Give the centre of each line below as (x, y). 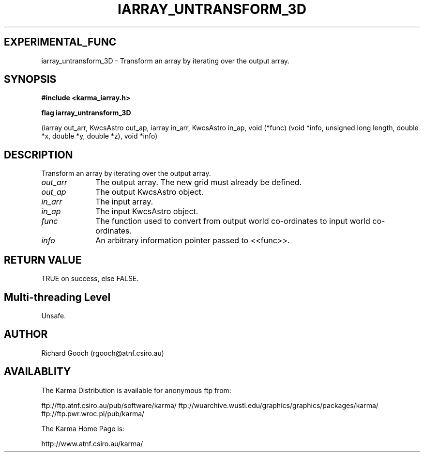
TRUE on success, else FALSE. (90, 279)
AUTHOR (26, 334)
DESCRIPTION (38, 155)
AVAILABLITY (38, 372)
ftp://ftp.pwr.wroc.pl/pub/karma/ (93, 413)
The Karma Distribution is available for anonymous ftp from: (136, 390)
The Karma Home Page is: (83, 428)
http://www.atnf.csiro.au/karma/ (92, 443)
